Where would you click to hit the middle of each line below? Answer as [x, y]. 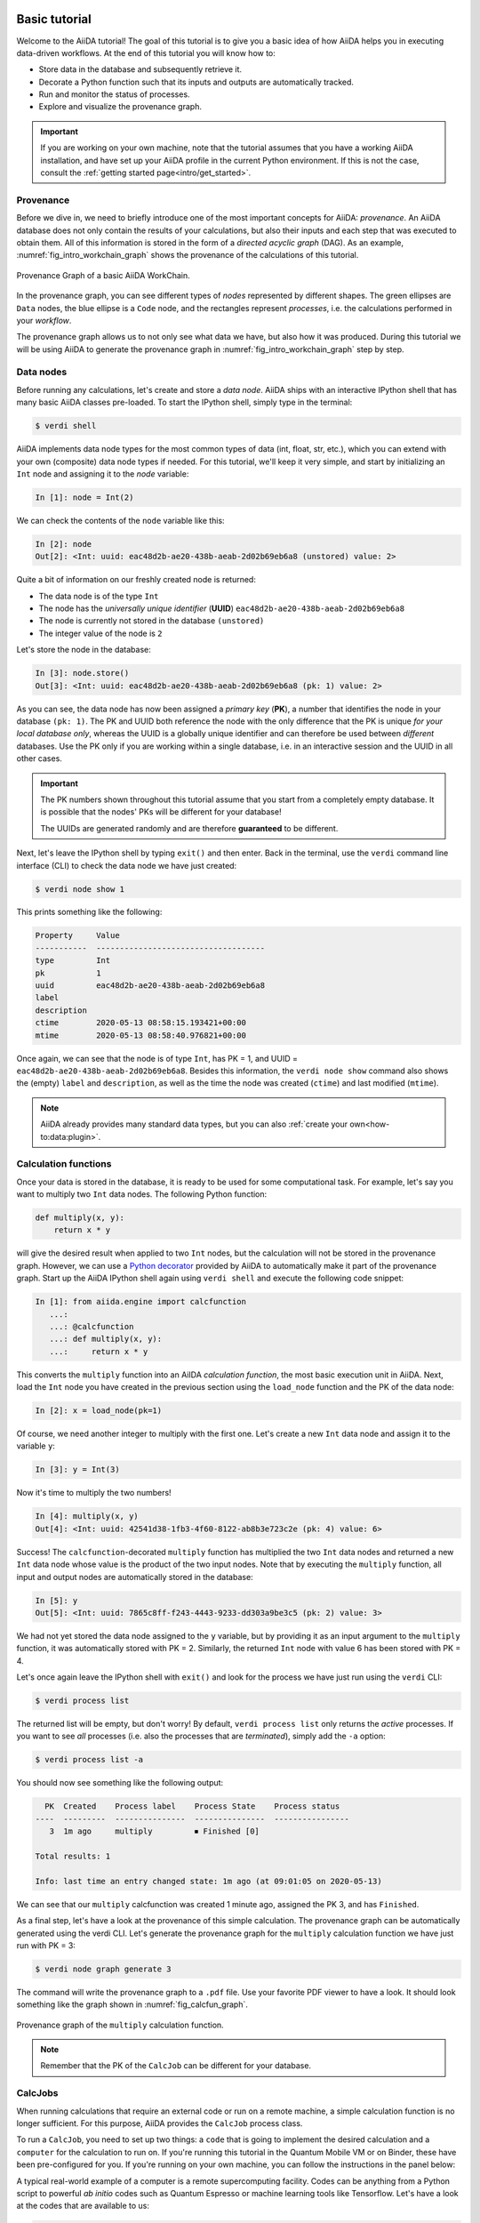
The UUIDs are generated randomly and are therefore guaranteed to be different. [189, 828]
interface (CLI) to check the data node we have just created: [127, 865]
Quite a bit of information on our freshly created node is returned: [136, 580]
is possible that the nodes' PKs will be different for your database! [161, 812]
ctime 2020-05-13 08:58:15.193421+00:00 [140, 1023]
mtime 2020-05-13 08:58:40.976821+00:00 [140, 1035]
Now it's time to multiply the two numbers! [94, 1493]
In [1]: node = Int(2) [84, 497]
